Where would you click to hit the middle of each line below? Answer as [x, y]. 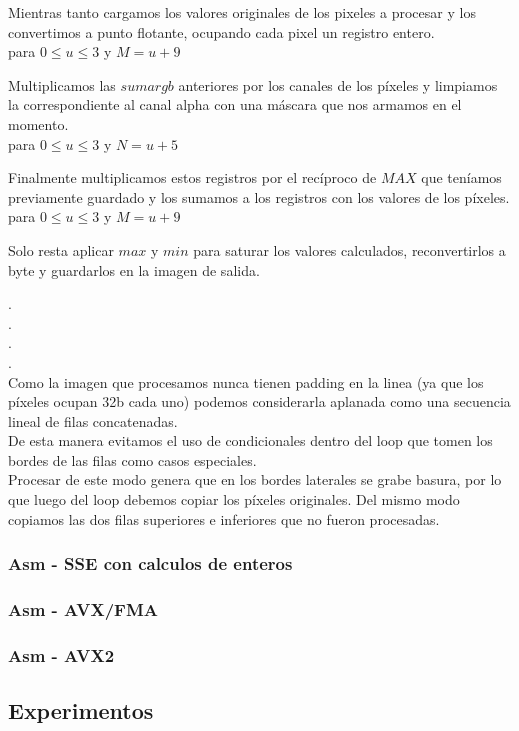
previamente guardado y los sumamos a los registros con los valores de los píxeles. [259, 196]
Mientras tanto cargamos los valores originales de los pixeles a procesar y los [242, 12]
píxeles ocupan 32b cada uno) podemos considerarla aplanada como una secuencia [259, 401]
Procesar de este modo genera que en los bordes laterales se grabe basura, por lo [255, 479]
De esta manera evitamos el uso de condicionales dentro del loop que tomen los [250, 440]
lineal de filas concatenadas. [93, 420]
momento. [38, 123]
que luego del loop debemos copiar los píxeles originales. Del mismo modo [234, 499]
